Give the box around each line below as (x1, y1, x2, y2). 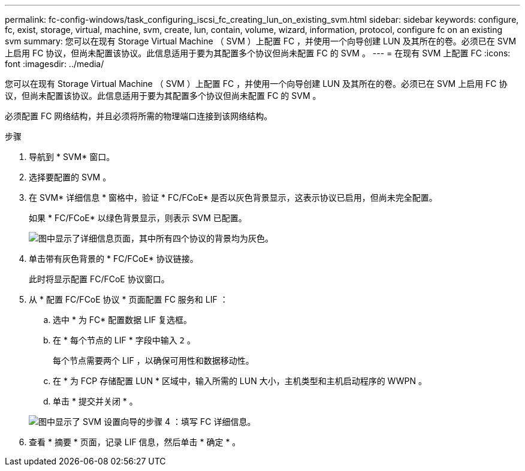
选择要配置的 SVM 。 (29, 172, 111, 182)
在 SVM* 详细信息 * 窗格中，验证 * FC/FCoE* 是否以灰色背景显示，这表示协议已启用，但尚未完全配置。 (29, 192, 437, 203)
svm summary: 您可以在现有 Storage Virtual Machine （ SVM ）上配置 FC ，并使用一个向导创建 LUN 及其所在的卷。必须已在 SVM (5, 36, 517, 46)
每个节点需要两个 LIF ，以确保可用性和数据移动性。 (53, 355, 254, 366)
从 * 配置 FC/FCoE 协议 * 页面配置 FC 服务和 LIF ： (29, 294, 228, 304)
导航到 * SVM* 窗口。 (29, 152, 115, 162)
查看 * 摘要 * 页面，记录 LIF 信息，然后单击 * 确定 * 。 (29, 437, 241, 447)
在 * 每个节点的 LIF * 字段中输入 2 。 (53, 335, 195, 345)
